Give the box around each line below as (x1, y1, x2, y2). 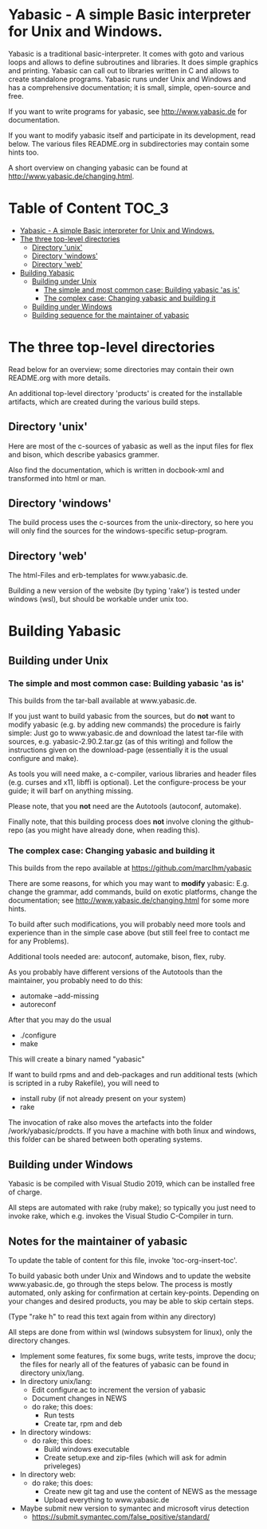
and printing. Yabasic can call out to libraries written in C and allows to (8, 65, 239, 75)
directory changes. (8, 1336, 70, 1346)
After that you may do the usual (8, 1015, 112, 1025)
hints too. (8, 147, 39, 157)
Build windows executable (43, 1445, 130, 1454)
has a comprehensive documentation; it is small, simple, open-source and (8, 82, 251, 92)
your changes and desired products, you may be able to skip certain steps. (8, 1296, 254, 1306)
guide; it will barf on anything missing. (8, 786, 134, 796)
